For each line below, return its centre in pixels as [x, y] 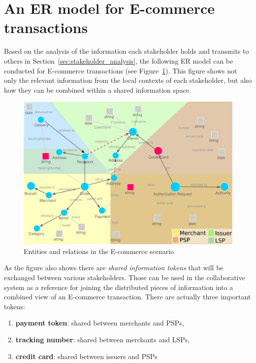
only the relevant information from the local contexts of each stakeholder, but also [128, 80]
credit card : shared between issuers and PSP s [86, 356]
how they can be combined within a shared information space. [98, 90]
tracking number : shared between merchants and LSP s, [103, 340]
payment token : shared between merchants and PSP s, [100, 323]
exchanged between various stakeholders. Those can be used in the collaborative [125, 277]
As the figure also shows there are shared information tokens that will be [114, 268]
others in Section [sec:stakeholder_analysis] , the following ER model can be [119, 60]
